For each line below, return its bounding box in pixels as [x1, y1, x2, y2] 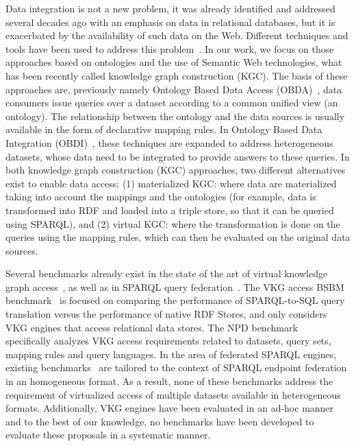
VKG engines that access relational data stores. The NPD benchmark [5, 320, 298, 334]
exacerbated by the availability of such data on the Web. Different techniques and [5, 28, 348, 43]
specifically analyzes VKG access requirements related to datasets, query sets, [5, 333, 331, 348]
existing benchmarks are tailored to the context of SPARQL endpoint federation [5, 360, 347, 375]
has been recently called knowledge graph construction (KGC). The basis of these [5, 68, 348, 82]
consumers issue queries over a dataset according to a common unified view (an [5, 95, 338, 110]
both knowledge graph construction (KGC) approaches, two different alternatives [5, 163, 346, 177]
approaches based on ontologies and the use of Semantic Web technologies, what [5, 55, 342, 69]
